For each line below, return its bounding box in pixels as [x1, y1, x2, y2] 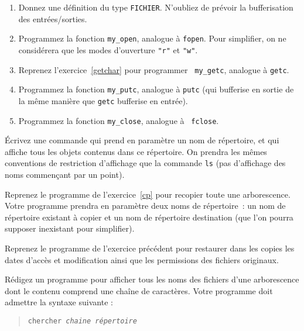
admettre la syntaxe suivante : [5, 296, 113, 308]
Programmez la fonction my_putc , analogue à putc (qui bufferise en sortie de [18, 83, 294, 95]
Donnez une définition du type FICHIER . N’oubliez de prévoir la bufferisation [18, 1, 293, 13]
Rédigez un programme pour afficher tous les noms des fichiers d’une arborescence [5, 273, 299, 285]
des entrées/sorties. [18, 12, 87, 25]
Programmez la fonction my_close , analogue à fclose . [18, 114, 219, 126]
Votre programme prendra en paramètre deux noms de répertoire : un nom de [5, 199, 286, 212]
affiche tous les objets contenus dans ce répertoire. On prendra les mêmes [5, 145, 267, 157]
